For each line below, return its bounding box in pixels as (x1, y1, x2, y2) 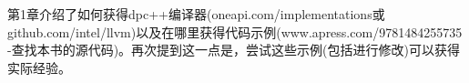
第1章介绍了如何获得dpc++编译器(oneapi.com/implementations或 (7, 5, 385, 23)
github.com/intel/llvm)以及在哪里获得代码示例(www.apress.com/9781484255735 (7, 22, 463, 41)
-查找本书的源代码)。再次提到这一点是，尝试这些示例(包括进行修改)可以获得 (7, 40, 460, 59)
